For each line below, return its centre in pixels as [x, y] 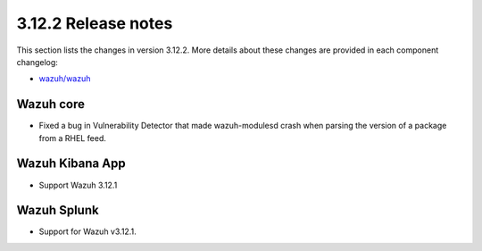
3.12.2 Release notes [95, 23]
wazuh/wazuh [65, 79]
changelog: [37, 62]
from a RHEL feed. [72, 138]
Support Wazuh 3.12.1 [78, 185]
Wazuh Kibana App [71, 164]
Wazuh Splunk [58, 210]
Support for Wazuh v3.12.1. [88, 231]
